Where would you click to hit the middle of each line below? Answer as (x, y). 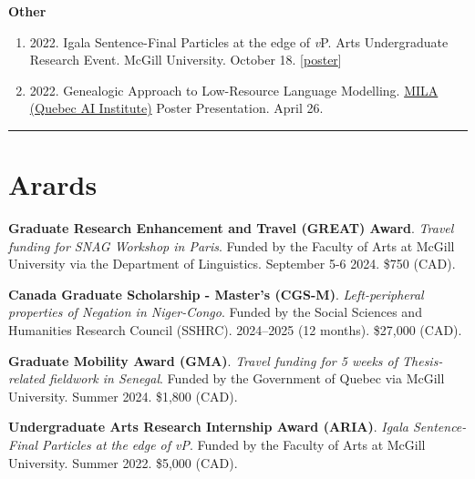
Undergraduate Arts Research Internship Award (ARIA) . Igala (208, 427)
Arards (53, 184)
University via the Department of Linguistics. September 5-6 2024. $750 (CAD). (232, 264)
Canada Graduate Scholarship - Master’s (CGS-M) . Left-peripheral (216, 294)
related (26, 378)
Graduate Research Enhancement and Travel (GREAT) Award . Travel (231, 228)
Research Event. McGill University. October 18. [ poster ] (186, 60)
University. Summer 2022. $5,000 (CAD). (123, 462)
